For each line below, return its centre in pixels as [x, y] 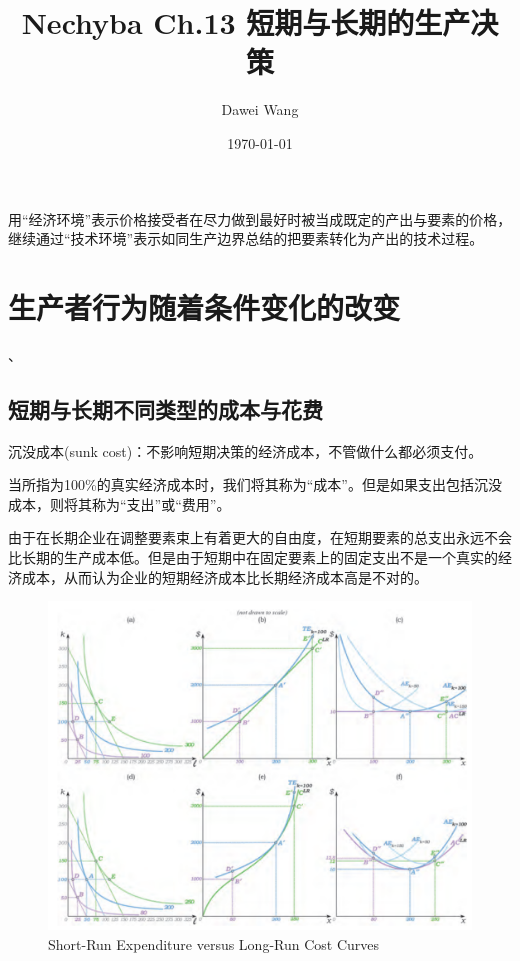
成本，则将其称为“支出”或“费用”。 [119, 503]
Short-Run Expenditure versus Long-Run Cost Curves [214, 943]
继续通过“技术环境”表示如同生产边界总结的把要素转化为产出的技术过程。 [246, 238]
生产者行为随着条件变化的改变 [204, 306]
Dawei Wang [260, 109]
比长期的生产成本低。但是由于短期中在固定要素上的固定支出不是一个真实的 [253, 556]
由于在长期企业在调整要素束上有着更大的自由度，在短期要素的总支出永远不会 [260, 537]
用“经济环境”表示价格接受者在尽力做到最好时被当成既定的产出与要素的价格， [260, 218]
